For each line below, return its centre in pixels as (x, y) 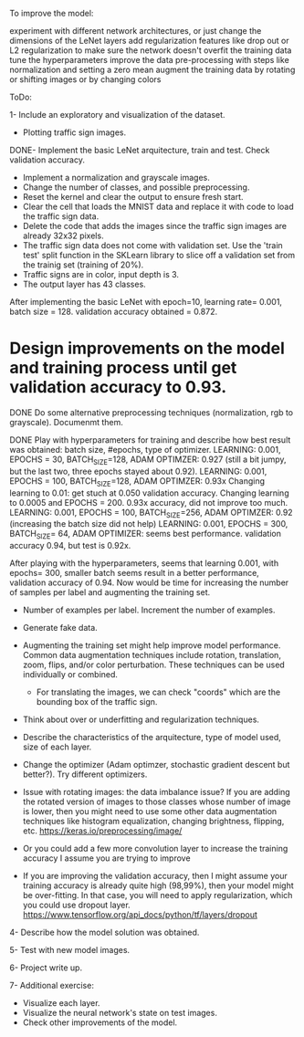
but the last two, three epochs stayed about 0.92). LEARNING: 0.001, (138, 471)
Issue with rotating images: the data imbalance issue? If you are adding (156, 792)
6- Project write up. (46, 968)
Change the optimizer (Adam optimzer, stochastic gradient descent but (156, 765)
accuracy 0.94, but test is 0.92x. (70, 546)
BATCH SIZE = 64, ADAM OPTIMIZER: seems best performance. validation (145, 535)
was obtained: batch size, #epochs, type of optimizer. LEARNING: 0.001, (145, 449)
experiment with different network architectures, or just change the (136, 31)
